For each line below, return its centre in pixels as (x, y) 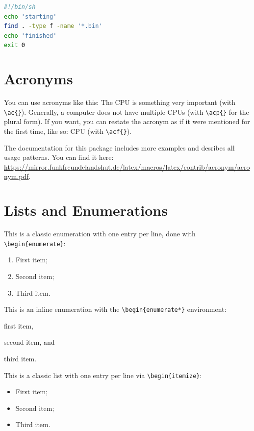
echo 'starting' (30, 16)
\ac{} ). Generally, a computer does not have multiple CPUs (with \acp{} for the (127, 112)
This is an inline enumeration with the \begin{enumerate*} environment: (115, 309)
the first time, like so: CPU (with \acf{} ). (68, 131)
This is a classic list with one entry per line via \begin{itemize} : (103, 375)
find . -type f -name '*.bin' (53, 26)
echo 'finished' (30, 36)
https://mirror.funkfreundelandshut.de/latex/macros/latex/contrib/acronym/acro (127, 166)
